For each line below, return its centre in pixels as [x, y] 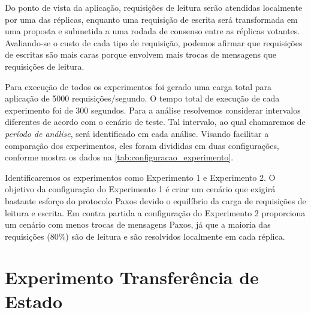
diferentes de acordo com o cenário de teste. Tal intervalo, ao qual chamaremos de [155, 122]
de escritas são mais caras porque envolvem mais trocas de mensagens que [141, 54]
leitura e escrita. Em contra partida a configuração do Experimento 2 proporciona [155, 212]
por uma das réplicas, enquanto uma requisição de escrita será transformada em [151, 19]
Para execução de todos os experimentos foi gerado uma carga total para [138, 86]
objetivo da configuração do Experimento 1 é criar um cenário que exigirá [140, 189]
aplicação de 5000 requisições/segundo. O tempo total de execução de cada [142, 98]
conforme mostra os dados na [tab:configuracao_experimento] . [119, 157]
